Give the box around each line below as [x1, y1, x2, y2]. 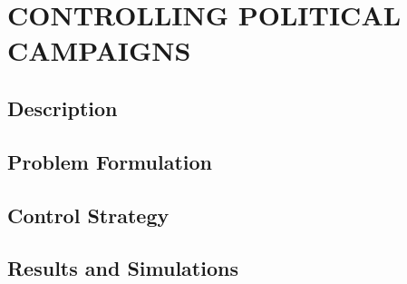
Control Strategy [7, 201, 170, 229]
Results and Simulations [7, 254, 238, 282]
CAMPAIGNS [7, 32, 191, 69]
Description [7, 93, 118, 122]
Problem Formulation [7, 147, 212, 175]
